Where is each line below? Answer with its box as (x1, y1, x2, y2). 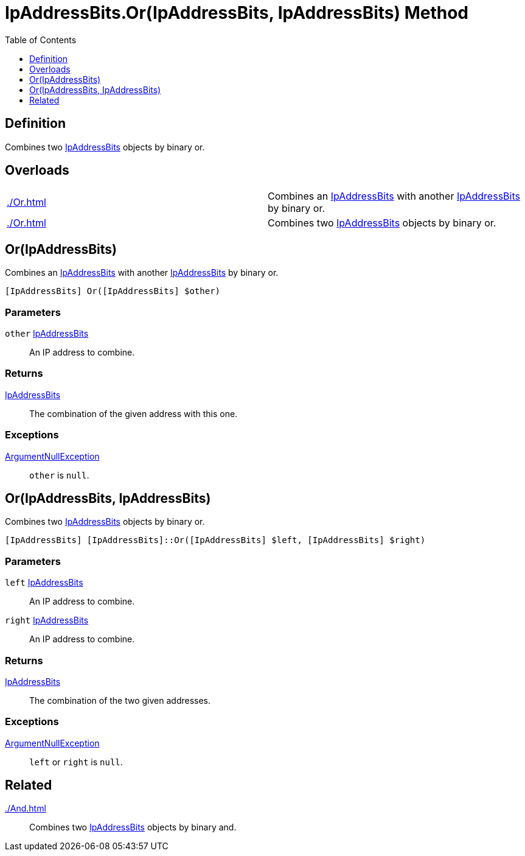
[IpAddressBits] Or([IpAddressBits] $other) (5, 286, 221, 296)
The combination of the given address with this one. (29, 408, 238, 419)
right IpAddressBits (5, 615, 89, 626)
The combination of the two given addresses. (29, 695, 211, 706)
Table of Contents (5, 34, 77, 45)
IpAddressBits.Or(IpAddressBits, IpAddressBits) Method (5, 2, 469, 23)
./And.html (5, 803, 46, 814)
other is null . (29, 469, 89, 480)
